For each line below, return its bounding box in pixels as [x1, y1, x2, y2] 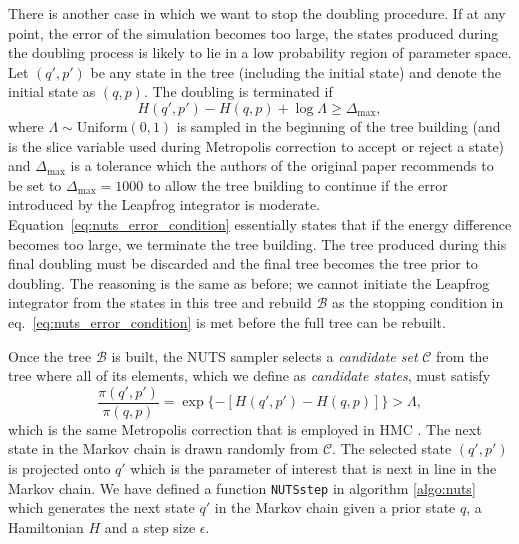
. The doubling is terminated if [143, 81, 333, 102]
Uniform [76, 120, 128, 135]
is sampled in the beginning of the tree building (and [176, 115, 501, 136]
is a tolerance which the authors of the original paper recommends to [70, 155, 494, 176]
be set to [8, 174, 62, 195]
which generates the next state [8, 497, 195, 518]
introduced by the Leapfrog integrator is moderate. [8, 194, 320, 215]
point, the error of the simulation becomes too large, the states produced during [8, 22, 499, 43]
